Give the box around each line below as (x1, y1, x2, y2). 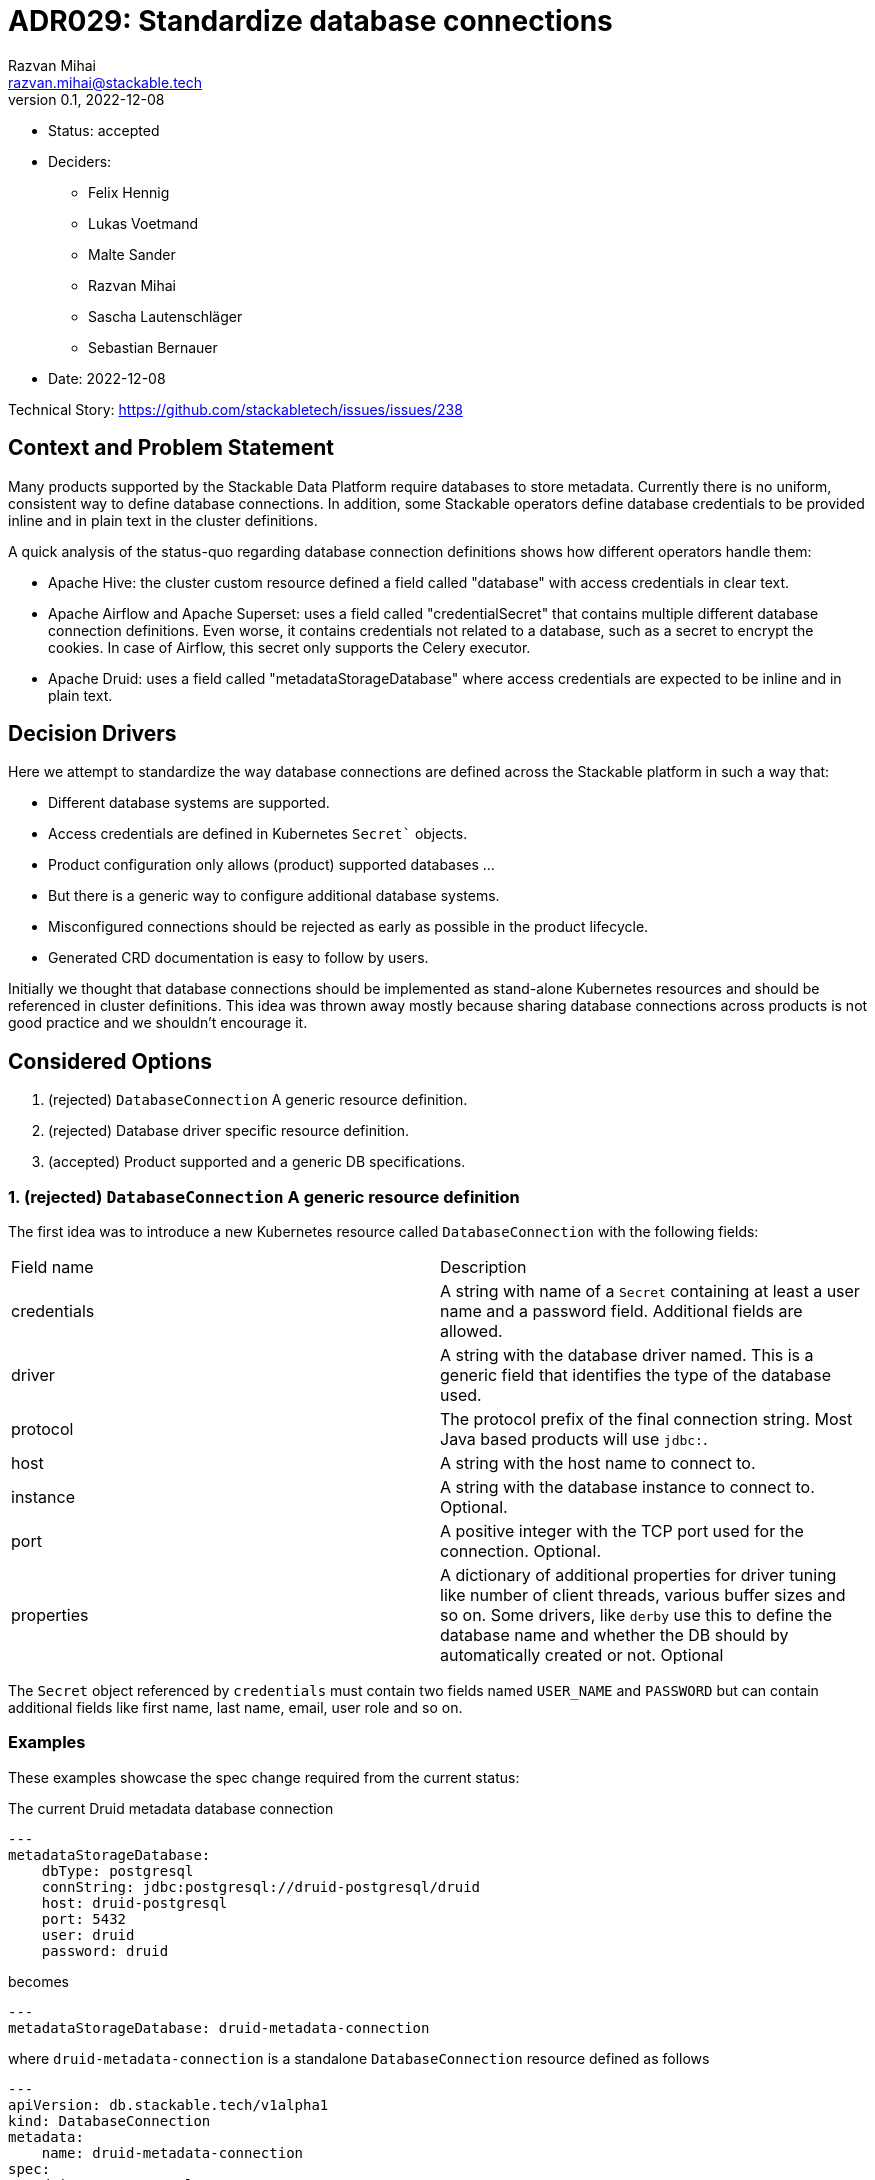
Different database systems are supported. (48, 794, 330, 812)
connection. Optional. (440, 1541, 602, 1562)
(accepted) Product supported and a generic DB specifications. (48, 1153, 466, 1171)
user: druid (41, 1926, 135, 1943)
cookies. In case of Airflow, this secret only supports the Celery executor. (48, 638, 531, 656)
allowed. (440, 1321, 503, 1342)
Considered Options (8, 1048, 212, 1074)
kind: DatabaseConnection (8, 2112, 211, 2129)
